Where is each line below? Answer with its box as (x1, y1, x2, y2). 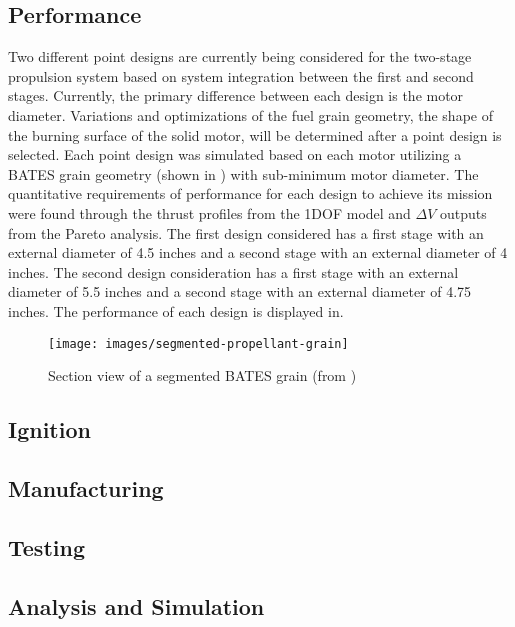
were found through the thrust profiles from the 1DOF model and (8, 202, 411, 223)
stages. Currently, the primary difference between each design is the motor (8, 85, 464, 106)
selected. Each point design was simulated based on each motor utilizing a (8, 144, 462, 165)
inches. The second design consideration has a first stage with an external (8, 261, 459, 282)
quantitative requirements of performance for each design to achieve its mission (8, 183, 493, 204)
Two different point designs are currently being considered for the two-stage (8, 46, 472, 67)
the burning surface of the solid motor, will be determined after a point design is (8, 124, 502, 145)
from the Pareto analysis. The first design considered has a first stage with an (8, 222, 484, 243)
